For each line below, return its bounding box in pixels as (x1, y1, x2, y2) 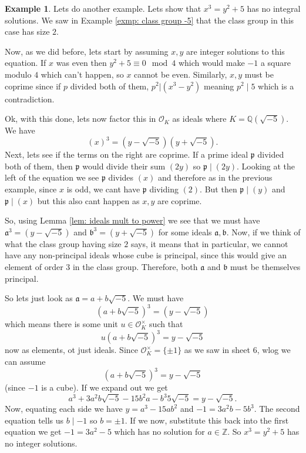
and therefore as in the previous (157, 171, 273, 184)
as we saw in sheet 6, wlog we (184, 344, 291, 356)
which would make (178, 56, 245, 69)
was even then (56, 56, 107, 69)
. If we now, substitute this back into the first (125, 414, 289, 426)
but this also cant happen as (37, 194, 140, 206)
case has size (5, 25, 50, 38)
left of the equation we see (5, 171, 99, 184)
